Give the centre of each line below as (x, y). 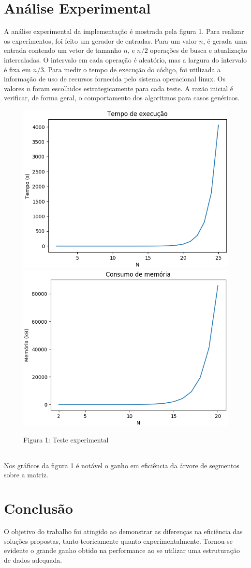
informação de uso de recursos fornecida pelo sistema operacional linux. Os (115, 79)
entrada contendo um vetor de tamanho (63, 50)
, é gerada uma (225, 40)
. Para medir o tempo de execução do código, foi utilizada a (132, 69)
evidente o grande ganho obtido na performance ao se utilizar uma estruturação (122, 550)
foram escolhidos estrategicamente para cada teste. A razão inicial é (133, 88)
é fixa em (17, 69)
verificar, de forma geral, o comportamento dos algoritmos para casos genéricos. (122, 98)
